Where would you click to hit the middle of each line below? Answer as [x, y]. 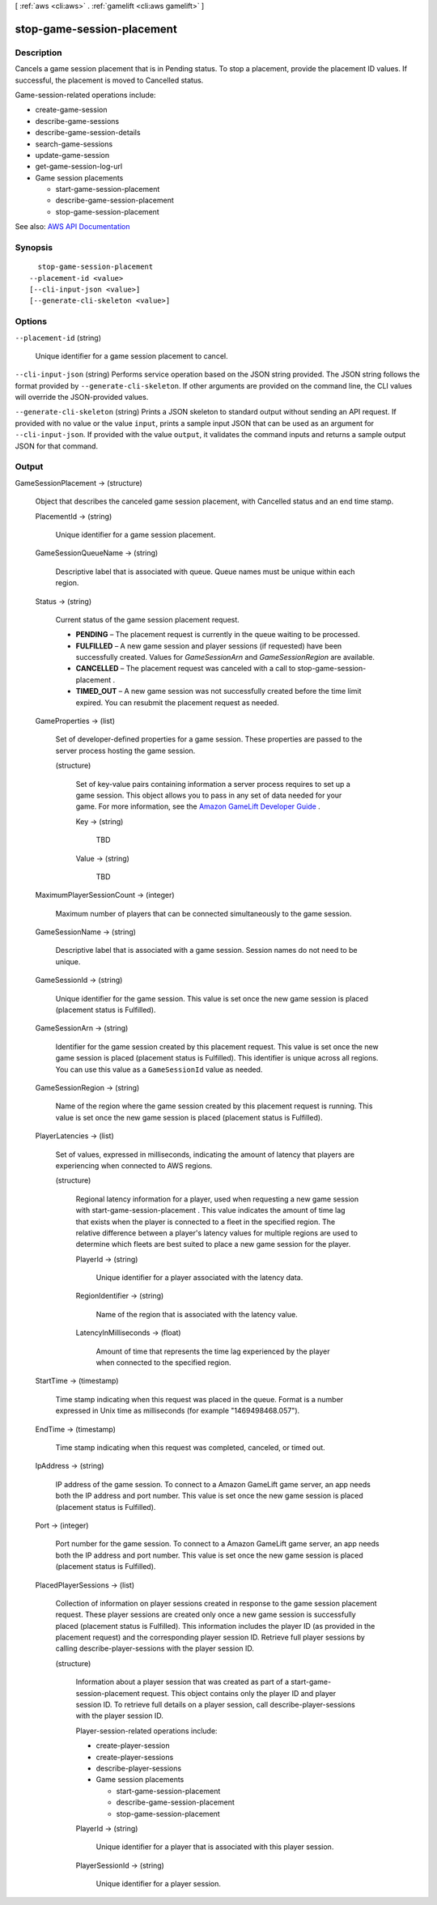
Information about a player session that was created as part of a [182, 1682]
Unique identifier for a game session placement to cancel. [132, 355]
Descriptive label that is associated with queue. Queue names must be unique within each [205, 572]
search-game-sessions [74, 144]
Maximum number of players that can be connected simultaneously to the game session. [204, 913]
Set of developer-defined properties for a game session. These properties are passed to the [209, 739]
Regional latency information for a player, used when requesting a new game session [217, 1199]
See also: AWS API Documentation [72, 227]
